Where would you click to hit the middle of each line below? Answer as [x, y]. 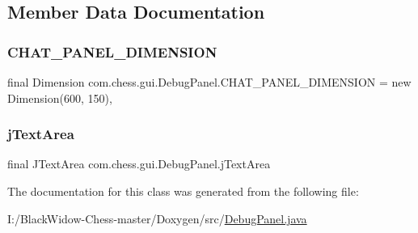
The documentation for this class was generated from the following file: [183, 191]
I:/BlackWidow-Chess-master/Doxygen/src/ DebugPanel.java [157, 218]
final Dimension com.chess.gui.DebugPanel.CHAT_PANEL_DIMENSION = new [209, 82]
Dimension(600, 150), [60, 97]
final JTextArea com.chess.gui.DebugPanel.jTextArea [139, 164]
